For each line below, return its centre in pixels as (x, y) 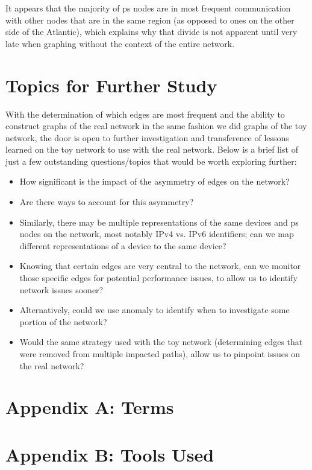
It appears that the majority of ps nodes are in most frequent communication (148, 8)
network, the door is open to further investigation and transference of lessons (147, 137)
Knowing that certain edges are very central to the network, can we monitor (160, 266)
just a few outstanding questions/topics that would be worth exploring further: (151, 161)
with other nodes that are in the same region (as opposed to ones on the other (150, 20)
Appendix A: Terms (90, 407)
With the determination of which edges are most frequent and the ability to (145, 114)
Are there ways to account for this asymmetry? (107, 202)
